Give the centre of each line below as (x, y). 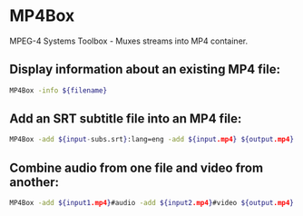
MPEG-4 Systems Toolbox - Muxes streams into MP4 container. (128, 41)
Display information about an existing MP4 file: (145, 69)
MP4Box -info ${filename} (58, 90)
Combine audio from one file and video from (137, 167)
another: (34, 182)
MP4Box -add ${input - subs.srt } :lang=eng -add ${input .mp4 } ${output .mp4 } (152, 140)
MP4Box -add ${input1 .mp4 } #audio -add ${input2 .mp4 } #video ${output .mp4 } (152, 203)
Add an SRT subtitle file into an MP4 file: (126, 119)
